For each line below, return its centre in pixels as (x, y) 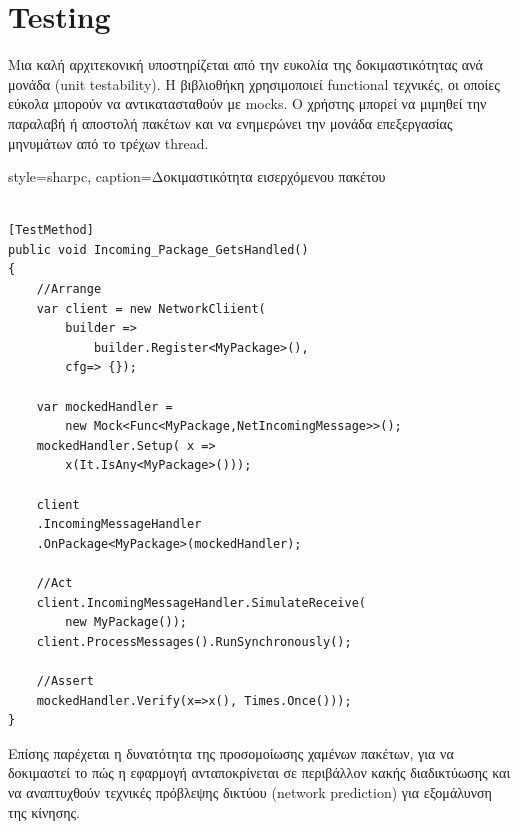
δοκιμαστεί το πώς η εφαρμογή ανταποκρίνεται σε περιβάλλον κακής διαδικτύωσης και (259, 772)
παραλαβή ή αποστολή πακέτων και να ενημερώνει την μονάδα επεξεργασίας (230, 122)
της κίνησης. (44, 811)
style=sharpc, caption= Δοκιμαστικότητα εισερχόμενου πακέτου (197, 176)
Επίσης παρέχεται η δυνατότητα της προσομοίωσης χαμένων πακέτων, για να (231, 752)
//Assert (65, 680)
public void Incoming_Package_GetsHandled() (158, 249)
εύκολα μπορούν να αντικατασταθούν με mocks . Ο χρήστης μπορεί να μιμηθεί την (247, 103)
